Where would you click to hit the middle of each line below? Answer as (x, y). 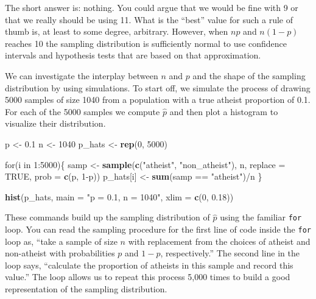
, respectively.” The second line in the (230, 253)
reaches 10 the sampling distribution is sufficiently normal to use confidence (146, 43)
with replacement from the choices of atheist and (219, 241)
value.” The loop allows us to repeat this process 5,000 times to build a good (148, 277)
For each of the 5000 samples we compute (83, 111)
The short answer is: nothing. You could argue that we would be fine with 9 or (152, 7)
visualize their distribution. (55, 123)
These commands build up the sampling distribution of (107, 217)
